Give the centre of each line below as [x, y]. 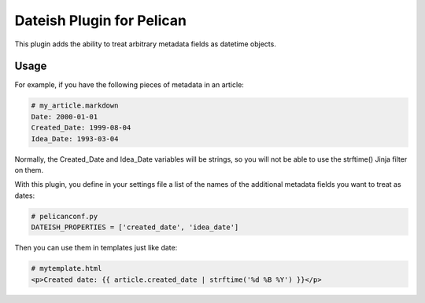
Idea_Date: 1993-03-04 [75, 139]
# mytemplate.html [67, 268]
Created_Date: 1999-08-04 [81, 128]
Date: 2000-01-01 [65, 117]
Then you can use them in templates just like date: [96, 248]
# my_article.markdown [75, 106]
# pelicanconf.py [65, 216]
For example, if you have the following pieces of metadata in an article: [129, 85]
